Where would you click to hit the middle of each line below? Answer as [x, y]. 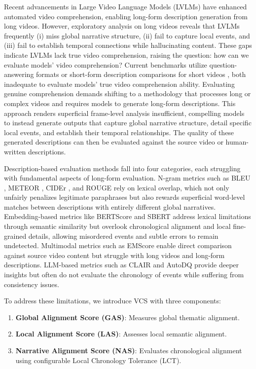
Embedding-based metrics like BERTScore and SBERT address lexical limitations [128, 216]
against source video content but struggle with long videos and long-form [114, 255]
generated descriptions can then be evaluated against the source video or [114, 142]
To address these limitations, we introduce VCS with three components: [112, 301]
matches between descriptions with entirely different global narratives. [110, 206]
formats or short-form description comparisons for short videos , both [141, 74]
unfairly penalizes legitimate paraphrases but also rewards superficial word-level [125, 197]
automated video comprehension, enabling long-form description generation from [126, 16]
